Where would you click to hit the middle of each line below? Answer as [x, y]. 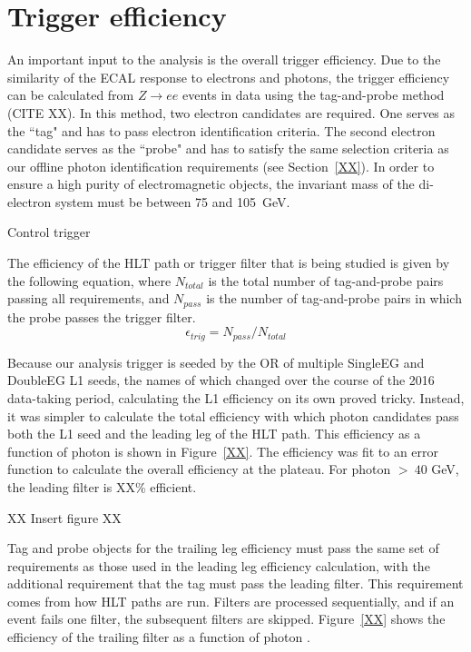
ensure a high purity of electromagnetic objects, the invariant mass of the [211, 184]
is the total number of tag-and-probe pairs [326, 280]
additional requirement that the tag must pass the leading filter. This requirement [235, 583]
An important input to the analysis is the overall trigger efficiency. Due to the [224, 59]
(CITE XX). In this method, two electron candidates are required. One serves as [231, 112]
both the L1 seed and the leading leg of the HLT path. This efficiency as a [214, 434]
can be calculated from [71, 95]
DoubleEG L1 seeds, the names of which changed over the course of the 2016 [221, 380]
